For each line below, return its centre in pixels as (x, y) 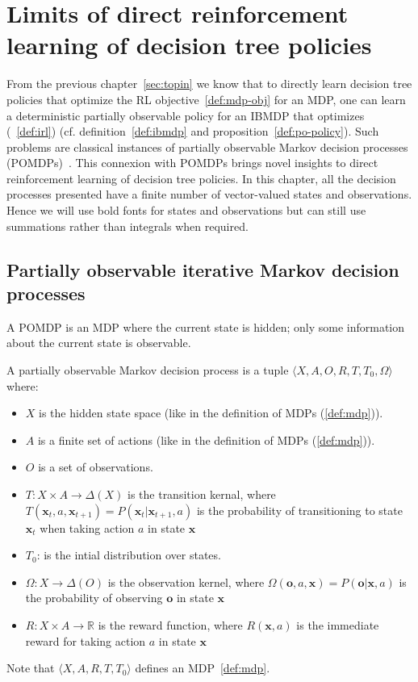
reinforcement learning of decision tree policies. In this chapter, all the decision (201, 178)
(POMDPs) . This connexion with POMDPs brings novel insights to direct (192, 163)
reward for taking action (86, 640)
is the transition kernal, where (202, 494)
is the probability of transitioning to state (299, 510)
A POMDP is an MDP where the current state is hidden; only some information (206, 326)
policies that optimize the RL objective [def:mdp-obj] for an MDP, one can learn (206, 99)
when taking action (87, 527)
